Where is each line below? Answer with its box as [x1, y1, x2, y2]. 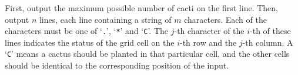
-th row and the [180, 36, 237, 48]
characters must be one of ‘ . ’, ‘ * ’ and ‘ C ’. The [5, 25, 169, 37]
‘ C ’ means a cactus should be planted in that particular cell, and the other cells [5, 47, 290, 60]
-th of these [250, 25, 291, 37]
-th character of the [174, 25, 245, 37]
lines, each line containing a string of [39, 13, 172, 25]
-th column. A [242, 36, 293, 48]
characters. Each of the [184, 13, 267, 25]
